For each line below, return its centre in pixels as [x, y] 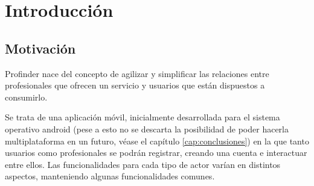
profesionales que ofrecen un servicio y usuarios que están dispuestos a [135, 85]
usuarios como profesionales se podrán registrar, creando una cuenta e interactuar [156, 153]
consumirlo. [26, 97]
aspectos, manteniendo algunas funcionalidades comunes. [110, 176]
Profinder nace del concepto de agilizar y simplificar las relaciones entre [137, 73]
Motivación [40, 48]
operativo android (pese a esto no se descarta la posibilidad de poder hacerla [147, 129]
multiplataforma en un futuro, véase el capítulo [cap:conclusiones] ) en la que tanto [157, 141]
